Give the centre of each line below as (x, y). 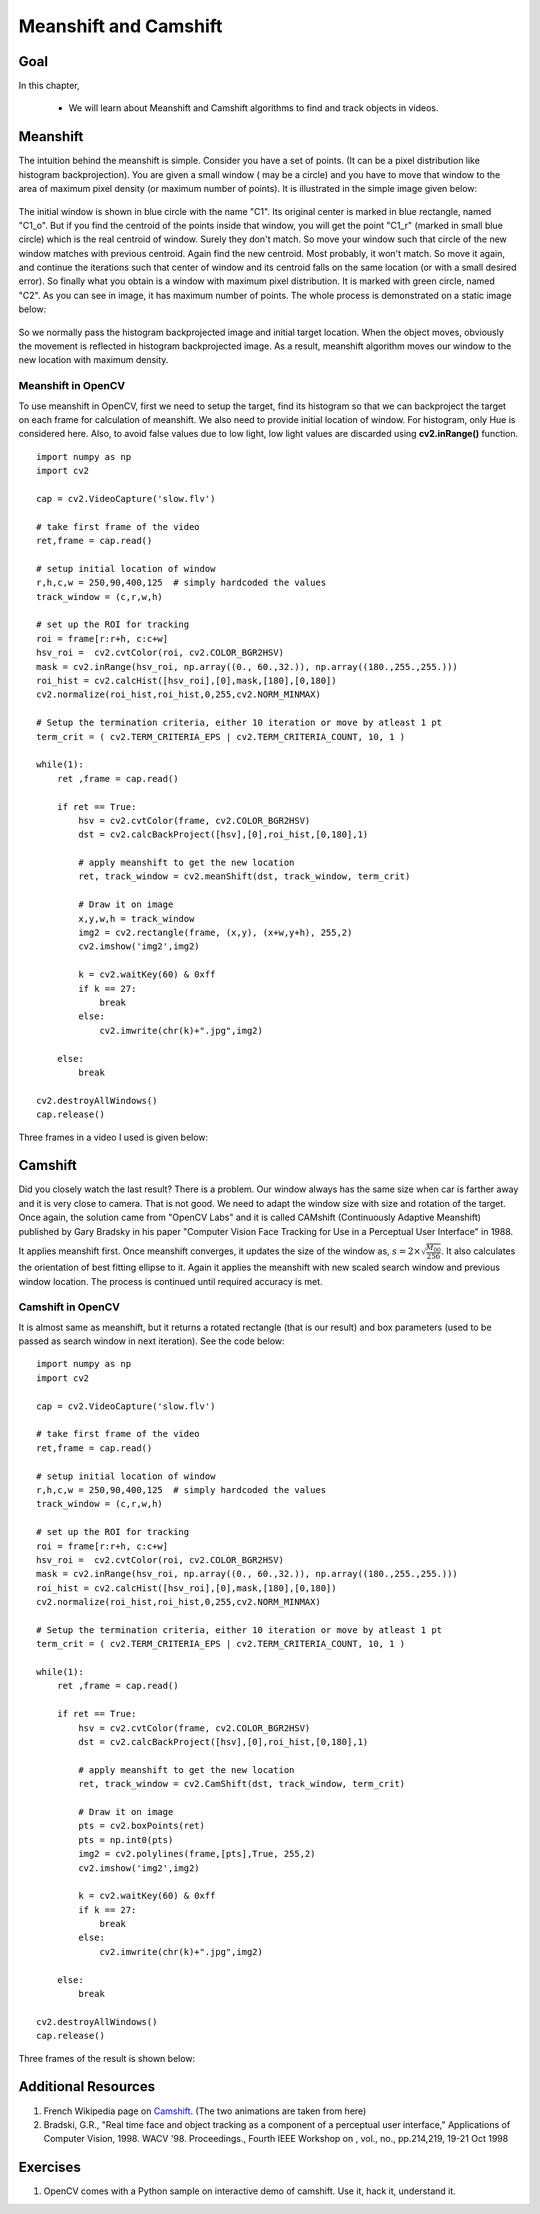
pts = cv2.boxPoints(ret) (141, 1826)
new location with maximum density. (93, 360)
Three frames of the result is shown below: (107, 2058)
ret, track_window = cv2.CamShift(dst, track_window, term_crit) (242, 1784)
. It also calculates (478, 1251)
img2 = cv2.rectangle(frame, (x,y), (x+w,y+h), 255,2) (215, 933)
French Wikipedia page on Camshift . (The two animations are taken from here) (205, 2111)
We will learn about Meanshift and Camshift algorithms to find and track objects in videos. (253, 108)
